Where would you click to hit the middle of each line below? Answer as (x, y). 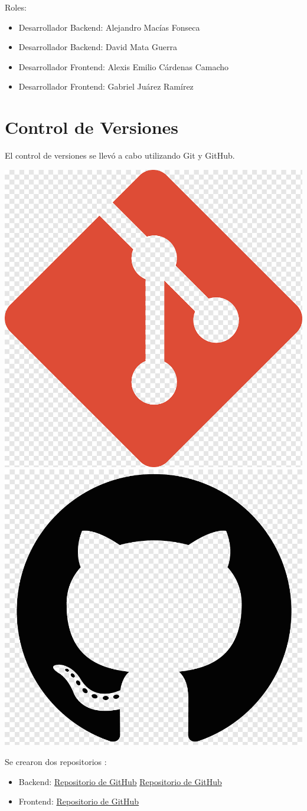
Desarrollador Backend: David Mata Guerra (98, 47)
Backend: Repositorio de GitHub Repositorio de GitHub (120, 781)
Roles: (16, 7)
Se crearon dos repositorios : (56, 761)
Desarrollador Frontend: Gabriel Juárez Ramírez (106, 86)
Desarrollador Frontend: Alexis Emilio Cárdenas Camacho (124, 66)
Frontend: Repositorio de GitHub (79, 801)
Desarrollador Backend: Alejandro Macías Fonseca (109, 27)
